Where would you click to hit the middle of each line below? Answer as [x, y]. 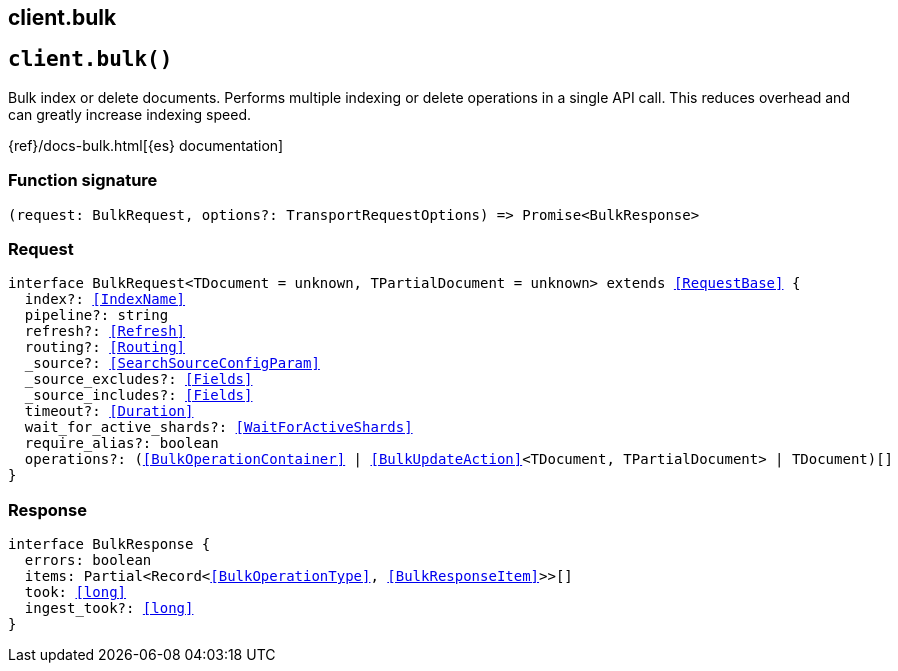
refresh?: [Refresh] [105, 331]
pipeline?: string [96, 315]
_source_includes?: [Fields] [138, 395]
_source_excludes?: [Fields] [138, 379]
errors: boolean [88, 560]
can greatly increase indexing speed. [129, 114]
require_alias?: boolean [121, 443]
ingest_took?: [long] [109, 608]
